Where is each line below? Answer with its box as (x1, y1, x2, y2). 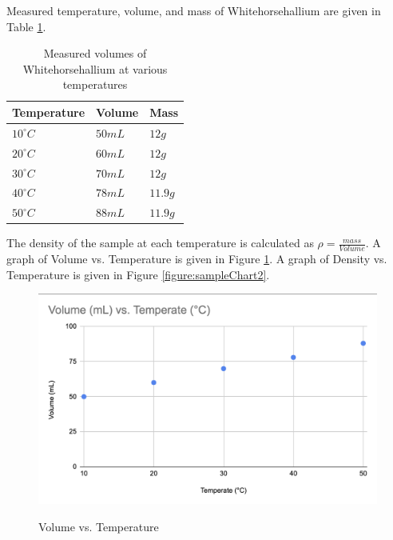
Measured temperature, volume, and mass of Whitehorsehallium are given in (6, 2, 381, 18)
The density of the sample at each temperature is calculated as (6, 234, 314, 251)
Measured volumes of (43, 45, 147, 62)
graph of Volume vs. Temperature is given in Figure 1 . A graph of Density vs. (6, 250, 387, 267)
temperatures (62, 76, 128, 93)
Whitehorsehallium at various (22, 60, 168, 77)
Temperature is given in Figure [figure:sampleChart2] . (6, 266, 270, 282)
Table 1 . (6, 18, 46, 34)
